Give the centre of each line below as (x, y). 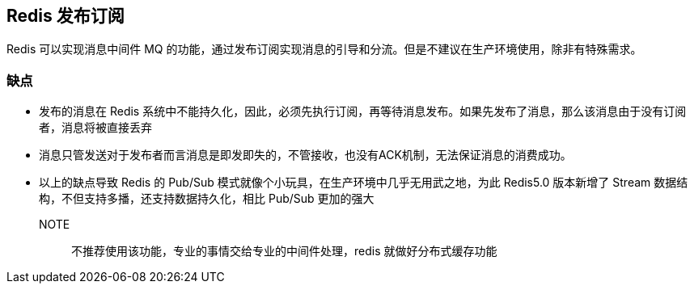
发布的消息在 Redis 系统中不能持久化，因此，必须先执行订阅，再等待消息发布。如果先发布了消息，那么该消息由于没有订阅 (363, 111)
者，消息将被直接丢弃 (95, 128)
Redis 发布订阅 (66, 16)
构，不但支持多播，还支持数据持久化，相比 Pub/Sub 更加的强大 (207, 199)
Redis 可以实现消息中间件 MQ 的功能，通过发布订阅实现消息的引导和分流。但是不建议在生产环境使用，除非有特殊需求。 (324, 49)
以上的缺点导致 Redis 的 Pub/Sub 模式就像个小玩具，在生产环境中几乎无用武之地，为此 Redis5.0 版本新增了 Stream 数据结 (364, 183)
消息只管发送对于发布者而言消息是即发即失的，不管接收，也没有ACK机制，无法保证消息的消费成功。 (305, 155)
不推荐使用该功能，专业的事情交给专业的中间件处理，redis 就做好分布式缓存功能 (284, 251)
